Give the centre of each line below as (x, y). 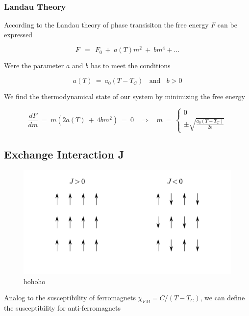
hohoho (35, 281)
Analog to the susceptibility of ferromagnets (70, 298)
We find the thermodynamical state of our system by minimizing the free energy (124, 96)
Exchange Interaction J (64, 154)
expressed (18, 34)
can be (227, 25)
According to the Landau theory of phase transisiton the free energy (106, 25)
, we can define (223, 298)
